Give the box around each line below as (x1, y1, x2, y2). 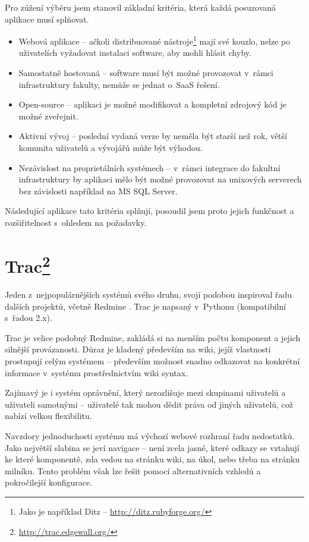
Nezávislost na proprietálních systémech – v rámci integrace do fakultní (18, 161, 280, 174)
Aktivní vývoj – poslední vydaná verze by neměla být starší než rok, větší (18, 130, 287, 142)
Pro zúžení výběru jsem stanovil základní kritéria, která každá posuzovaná (5, 1, 276, 13)
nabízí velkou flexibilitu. (5, 409, 92, 422)
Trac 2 (5, 251, 51, 278)
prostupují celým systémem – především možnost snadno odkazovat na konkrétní (5, 354, 300, 367)
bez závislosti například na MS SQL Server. (18, 184, 178, 197)
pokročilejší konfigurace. (5, 476, 93, 489)
